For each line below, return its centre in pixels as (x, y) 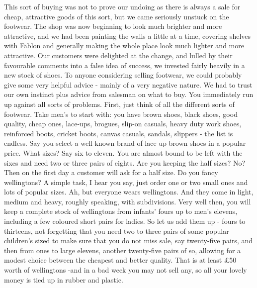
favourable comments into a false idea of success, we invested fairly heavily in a (125, 65)
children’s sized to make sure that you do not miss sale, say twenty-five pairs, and (128, 240)
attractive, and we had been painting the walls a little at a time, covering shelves (128, 36)
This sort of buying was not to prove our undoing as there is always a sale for (122, 6)
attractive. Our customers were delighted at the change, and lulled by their (118, 55)
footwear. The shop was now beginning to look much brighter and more (113, 26)
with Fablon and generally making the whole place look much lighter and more (124, 46)
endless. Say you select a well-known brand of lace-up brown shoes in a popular (125, 143)
